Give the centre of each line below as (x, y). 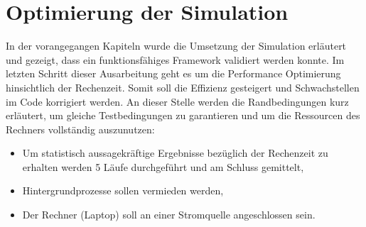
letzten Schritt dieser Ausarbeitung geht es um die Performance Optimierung (173, 73)
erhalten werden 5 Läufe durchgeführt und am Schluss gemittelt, (163, 166)
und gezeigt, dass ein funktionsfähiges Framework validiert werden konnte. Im (175, 59)
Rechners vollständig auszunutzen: (80, 129)
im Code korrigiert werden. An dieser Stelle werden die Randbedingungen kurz (177, 101)
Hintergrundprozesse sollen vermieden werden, (123, 190)
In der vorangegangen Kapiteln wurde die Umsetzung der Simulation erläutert (176, 46)
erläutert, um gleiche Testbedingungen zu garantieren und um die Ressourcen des (183, 115)
